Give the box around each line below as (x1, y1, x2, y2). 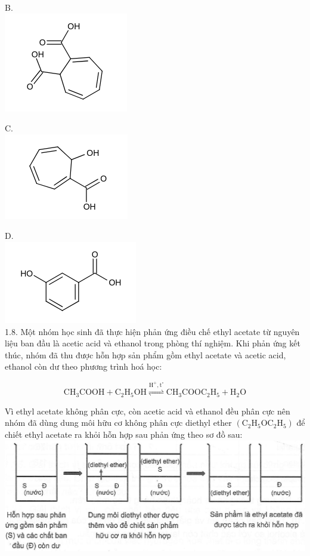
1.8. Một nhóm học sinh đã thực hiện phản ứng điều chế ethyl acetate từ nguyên (5, 325, 300, 337)
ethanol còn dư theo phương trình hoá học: (5, 360, 162, 373)
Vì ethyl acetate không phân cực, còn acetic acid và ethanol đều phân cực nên (5, 404, 290, 417)
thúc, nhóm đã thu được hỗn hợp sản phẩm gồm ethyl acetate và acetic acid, (5, 348, 286, 361)
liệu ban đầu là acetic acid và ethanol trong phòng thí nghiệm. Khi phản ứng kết (5, 337, 300, 349)
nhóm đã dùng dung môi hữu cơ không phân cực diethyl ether (5, 416, 232, 429)
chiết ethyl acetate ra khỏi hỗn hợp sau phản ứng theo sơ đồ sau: (5, 428, 243, 440)
